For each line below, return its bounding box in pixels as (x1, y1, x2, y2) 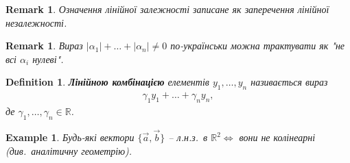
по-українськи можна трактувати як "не (170, 38, 345, 53)
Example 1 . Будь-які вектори (5, 130, 135, 145)
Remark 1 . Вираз (5, 38, 83, 53)
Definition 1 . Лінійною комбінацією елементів (5, 75, 209, 89)
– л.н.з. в (168, 130, 208, 145)
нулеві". (32, 51, 64, 66)
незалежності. (5, 15, 67, 29)
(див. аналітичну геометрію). (5, 143, 132, 158)
